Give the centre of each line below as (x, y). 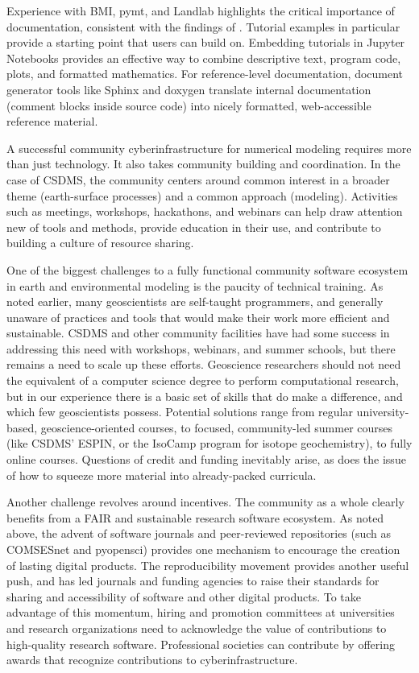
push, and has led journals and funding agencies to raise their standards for (193, 581)
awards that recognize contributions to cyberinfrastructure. (152, 660)
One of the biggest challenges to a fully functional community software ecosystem (207, 269)
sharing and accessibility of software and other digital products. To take (184, 596)
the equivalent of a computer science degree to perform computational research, (203, 380)
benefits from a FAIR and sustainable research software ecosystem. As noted (195, 517)
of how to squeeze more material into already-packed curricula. (162, 475)
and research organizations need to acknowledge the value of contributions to (197, 628)
